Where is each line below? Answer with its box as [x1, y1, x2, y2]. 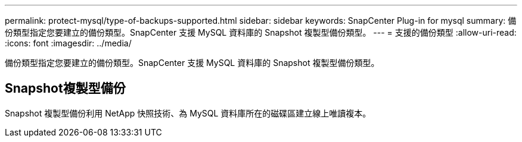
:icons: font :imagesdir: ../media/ [5, 38, 132, 48]
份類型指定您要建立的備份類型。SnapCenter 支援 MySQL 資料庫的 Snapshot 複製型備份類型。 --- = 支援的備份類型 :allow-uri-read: [5, 27, 517, 37]
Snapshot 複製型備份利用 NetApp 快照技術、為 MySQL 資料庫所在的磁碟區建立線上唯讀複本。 [5, 108, 371, 118]
